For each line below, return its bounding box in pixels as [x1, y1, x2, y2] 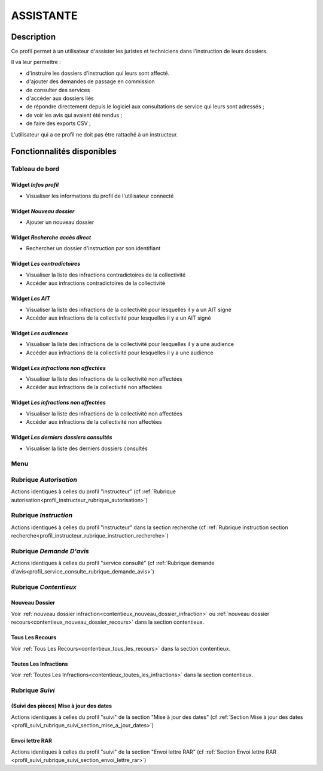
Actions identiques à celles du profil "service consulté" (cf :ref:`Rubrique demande [11, 560, 215, 567]
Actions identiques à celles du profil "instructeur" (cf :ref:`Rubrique [11, 488, 176, 495]
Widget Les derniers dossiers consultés [11, 434, 112, 441]
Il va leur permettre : [11, 59, 61, 66]
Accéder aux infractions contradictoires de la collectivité [26, 280, 166, 287]
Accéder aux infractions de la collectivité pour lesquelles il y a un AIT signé [26, 314, 212, 321]
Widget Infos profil [11, 181, 59, 189]
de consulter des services [26, 86, 90, 93]
